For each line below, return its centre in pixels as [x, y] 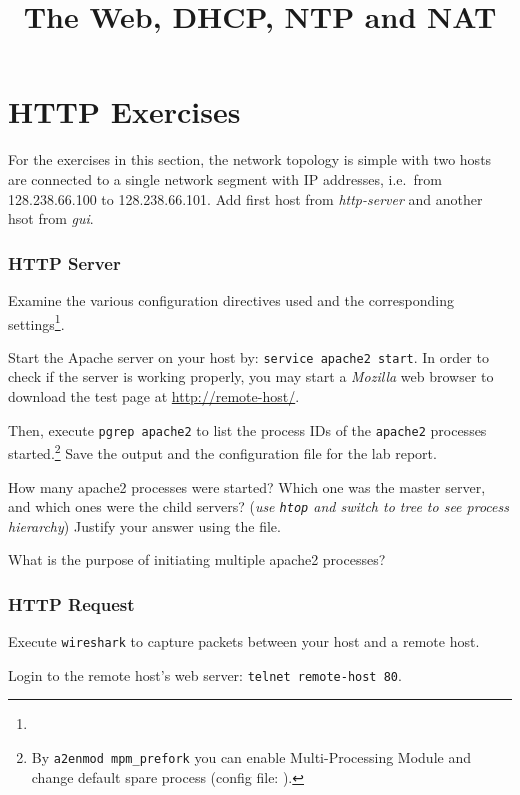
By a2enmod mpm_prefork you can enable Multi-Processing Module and [251, 757]
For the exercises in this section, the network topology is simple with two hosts [250, 159]
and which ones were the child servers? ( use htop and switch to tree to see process [258, 506]
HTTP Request [71, 603]
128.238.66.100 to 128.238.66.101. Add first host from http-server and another [245, 198]
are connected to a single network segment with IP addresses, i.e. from [225, 178]
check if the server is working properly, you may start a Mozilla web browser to [251, 376]
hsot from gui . [51, 218]
